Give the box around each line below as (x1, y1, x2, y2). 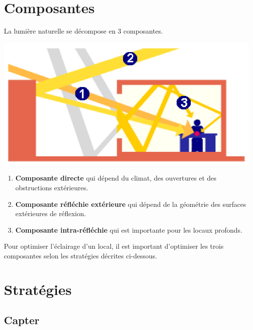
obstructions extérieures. (15, 183, 89, 193)
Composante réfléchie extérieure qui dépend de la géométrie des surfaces (15, 199, 246, 209)
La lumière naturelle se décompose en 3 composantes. (4, 26, 163, 36)
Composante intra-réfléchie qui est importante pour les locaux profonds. (15, 224, 242, 235)
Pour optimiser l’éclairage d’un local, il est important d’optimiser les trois (4, 241, 224, 251)
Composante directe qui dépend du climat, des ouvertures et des (15, 173, 217, 183)
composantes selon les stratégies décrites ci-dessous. (4, 250, 157, 260)
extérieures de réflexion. (15, 208, 86, 219)
